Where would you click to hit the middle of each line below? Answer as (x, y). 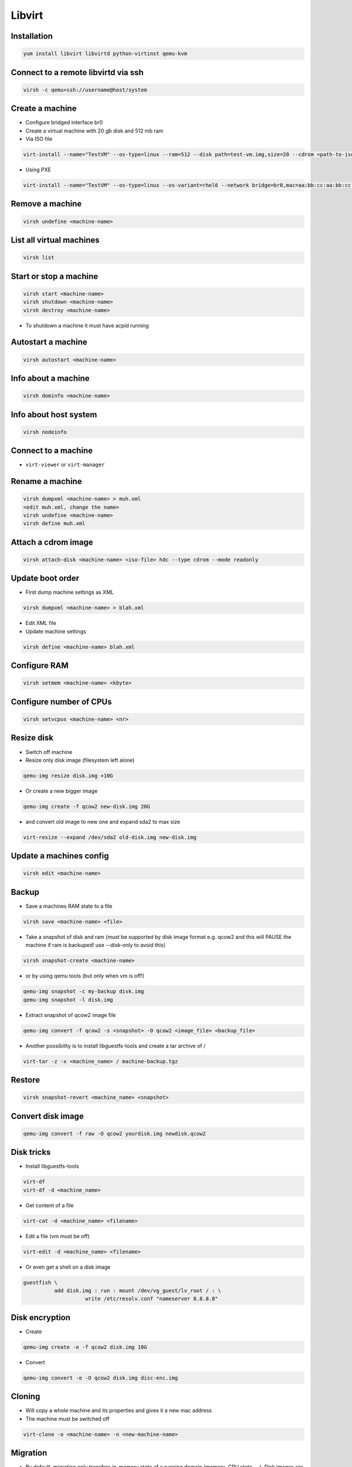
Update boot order (45, 578)
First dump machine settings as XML (70, 592)
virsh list (39, 258)
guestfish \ (40, 1282)
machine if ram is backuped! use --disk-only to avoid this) (96, 945)
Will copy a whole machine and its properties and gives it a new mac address (119, 1411)
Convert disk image (48, 1116)
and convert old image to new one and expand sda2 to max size (103, 822)
